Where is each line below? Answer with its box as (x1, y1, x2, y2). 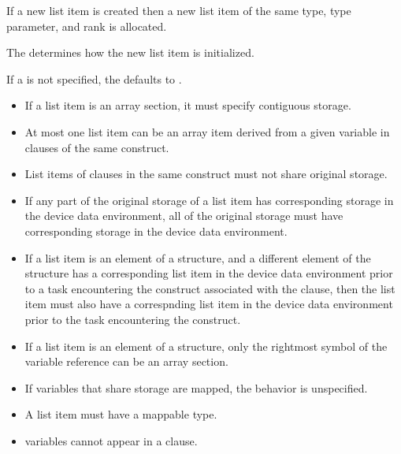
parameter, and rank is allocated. (6, 17, 167, 34)
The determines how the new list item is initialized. (6, 44, 254, 61)
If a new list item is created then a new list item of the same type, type (6, 2, 351, 18)
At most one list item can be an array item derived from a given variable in (24, 123, 390, 140)
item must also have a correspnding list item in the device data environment (24, 296, 393, 312)
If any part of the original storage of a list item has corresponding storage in (24, 192, 394, 208)
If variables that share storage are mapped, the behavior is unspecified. (24, 379, 368, 396)
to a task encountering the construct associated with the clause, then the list (24, 280, 395, 296)
